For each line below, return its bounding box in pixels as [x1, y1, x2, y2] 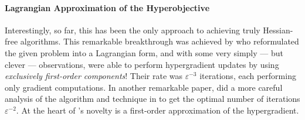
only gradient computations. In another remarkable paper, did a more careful [5, 81, 283, 93]
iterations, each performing [199, 70, 296, 82]
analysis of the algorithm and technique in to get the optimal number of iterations [5, 92, 300, 105]
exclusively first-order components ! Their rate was [5, 70, 183, 82]
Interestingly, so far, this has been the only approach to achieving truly [5, 23, 260, 36]
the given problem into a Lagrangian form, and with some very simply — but [5, 46, 283, 59]
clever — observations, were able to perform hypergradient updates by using [5, 58, 279, 70]
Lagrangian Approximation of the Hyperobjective [5, 1, 210, 13]
